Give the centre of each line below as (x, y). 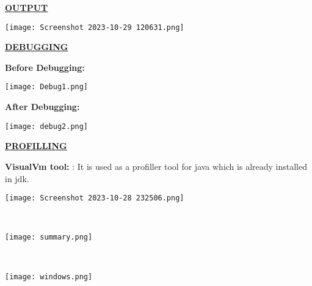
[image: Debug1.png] (47, 87)
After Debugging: (42, 107)
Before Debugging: (45, 67)
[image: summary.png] (49, 237)
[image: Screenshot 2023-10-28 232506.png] (95, 198)
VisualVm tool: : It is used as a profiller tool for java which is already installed (156, 166)
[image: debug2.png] (47, 126)
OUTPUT (27, 7)
